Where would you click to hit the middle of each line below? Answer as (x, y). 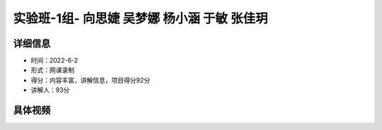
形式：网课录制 (52, 70)
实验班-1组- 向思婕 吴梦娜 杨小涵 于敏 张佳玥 (140, 18)
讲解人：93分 (50, 90)
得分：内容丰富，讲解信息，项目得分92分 (91, 80)
